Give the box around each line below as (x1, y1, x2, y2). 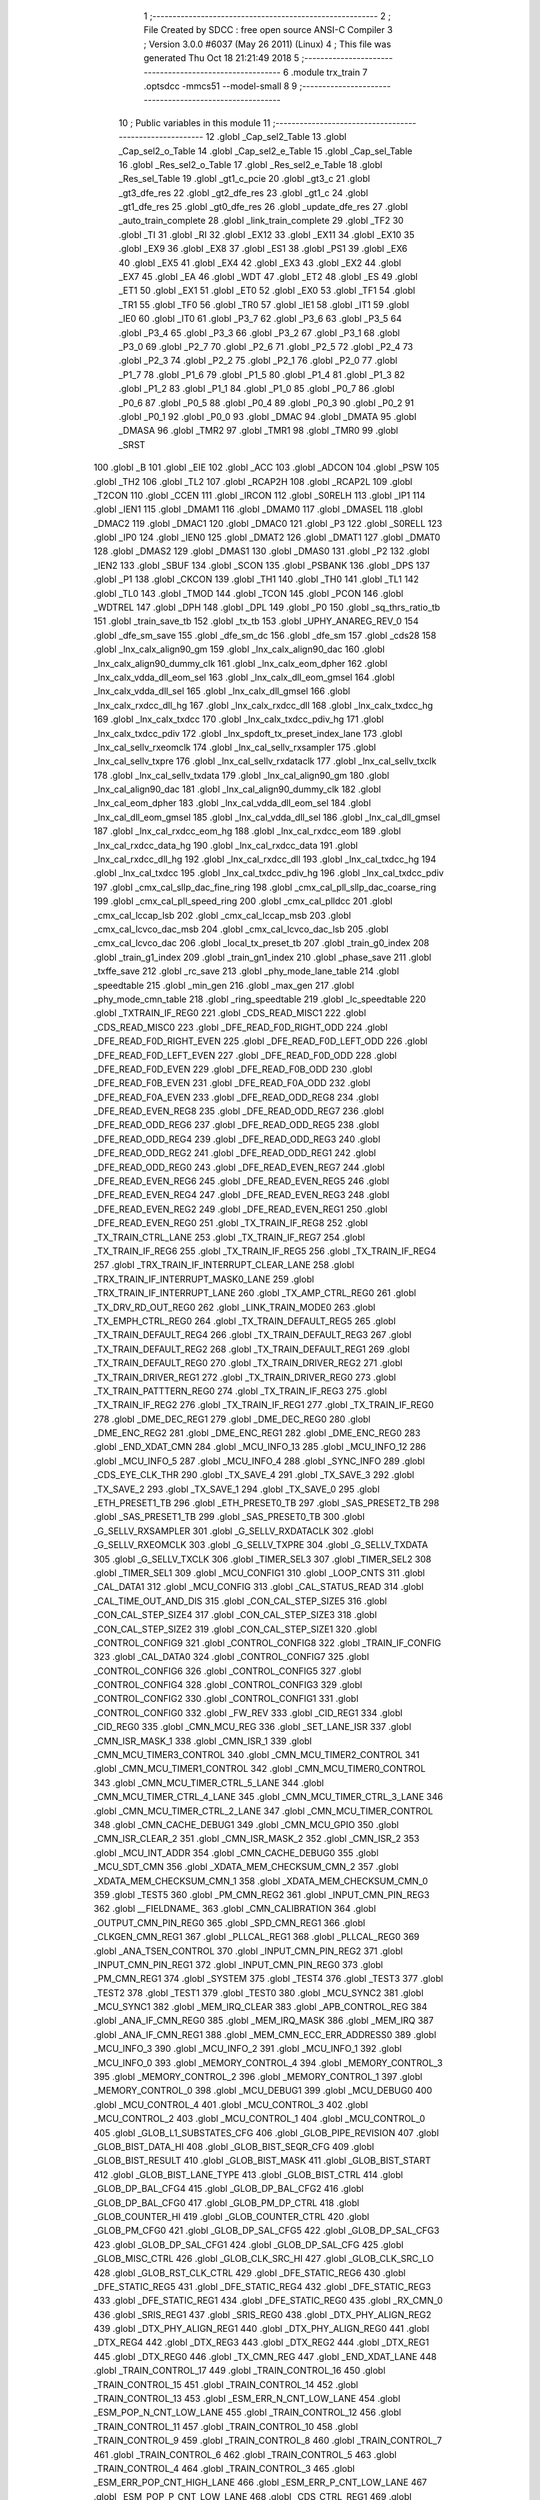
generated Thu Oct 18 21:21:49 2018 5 (143, 52, 300, 64)
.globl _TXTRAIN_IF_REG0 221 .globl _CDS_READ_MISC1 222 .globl (93, 1007, 367, 1019)
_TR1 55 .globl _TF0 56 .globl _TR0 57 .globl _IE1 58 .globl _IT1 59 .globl (118, 298, 410, 310)
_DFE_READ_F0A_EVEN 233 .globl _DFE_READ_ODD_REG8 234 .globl (93, 1091, 379, 1103)
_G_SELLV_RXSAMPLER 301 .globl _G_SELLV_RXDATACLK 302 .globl (93, 1525, 374, 1537)
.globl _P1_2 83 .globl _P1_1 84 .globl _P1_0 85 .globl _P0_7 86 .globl (118, 383, 395, 395)
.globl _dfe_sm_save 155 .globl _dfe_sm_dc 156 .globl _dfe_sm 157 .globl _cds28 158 (93, 629, 437, 641)
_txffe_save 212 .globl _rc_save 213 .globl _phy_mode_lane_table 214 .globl (93, 965, 400, 977)
